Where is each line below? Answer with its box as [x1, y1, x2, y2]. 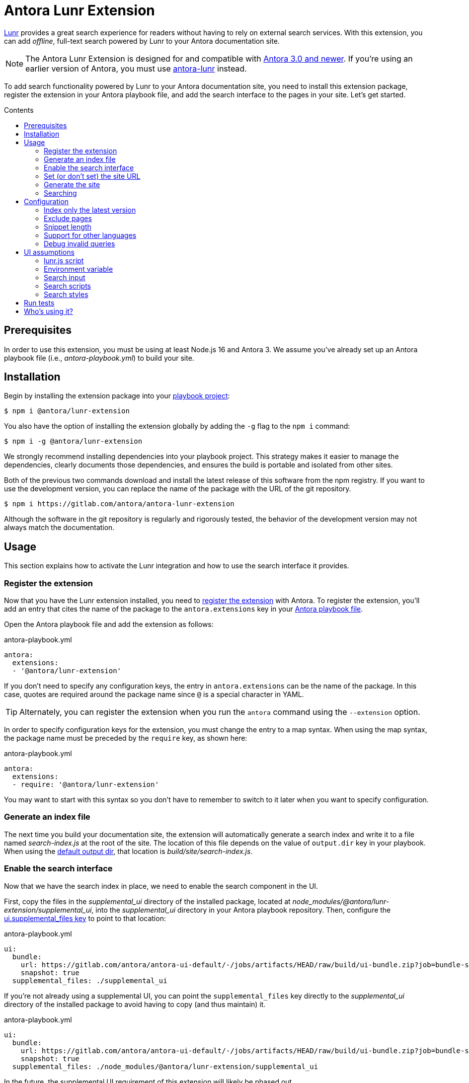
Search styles [44, 290, 88, 299]
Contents [4, 105, 34, 114]
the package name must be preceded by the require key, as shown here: [4, 734, 247, 743]
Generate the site [44, 180, 100, 189]
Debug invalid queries [44, 239, 115, 248]
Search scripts [44, 281, 91, 290]
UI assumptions [24, 247, 75, 256]
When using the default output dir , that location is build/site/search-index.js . [4, 847, 253, 855]
